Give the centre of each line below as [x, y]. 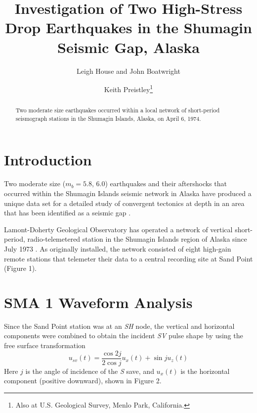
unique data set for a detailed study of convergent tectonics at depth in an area [124, 203]
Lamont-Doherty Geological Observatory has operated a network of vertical [118, 229]
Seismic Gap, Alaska [128, 47]
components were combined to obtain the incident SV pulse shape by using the [124, 336]
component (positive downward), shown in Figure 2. [83, 381]
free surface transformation [45, 345]
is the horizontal [205, 371]
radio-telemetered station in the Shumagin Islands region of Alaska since [137, 239]
